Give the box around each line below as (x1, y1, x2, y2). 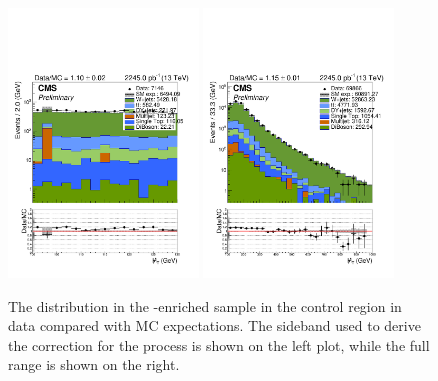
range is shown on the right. (8, 354, 180, 375)
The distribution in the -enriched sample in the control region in (8, 295, 402, 316)
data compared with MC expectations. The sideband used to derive (8, 315, 421, 336)
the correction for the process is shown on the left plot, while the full (8, 334, 430, 355)
